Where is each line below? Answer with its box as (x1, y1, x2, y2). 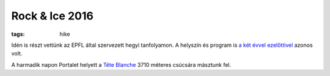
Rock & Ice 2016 (11, 9, 94, 22)
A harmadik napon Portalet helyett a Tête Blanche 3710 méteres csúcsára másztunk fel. (11, 61, 232, 68)
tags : (11, 30, 25, 38)
